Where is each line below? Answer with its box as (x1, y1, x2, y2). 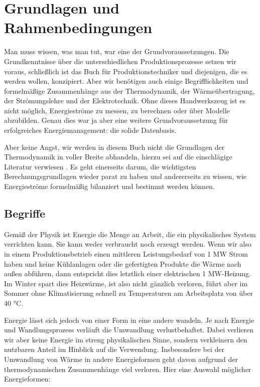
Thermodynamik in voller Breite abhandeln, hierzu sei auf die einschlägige (4, 151, 232, 162)
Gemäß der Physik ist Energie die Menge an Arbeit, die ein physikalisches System (4, 229, 256, 239)
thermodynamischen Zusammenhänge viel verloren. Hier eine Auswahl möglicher (4, 363, 251, 374)
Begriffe (4, 206, 46, 221)
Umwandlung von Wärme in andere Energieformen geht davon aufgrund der (4, 353, 238, 364)
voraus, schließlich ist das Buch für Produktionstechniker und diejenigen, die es (4, 66, 247, 76)
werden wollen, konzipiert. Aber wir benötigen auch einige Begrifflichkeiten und (4, 76, 248, 86)
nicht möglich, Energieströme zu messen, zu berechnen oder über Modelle (4, 105, 230, 115)
